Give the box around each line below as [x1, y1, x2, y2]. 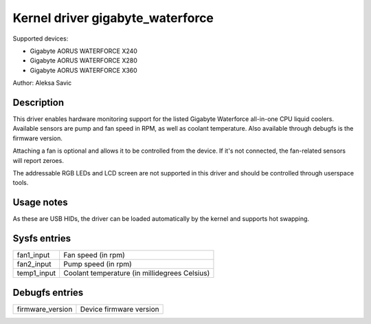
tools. [12, 179, 29, 187]
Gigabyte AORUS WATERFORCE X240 [30, 47, 137, 55]
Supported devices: [12, 34, 69, 43]
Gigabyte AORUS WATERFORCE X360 [30, 66, 137, 74]
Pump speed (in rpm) [63, 259, 132, 269]
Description [12, 96, 65, 108]
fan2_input [16, 259, 52, 269]
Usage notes [12, 197, 68, 208]
